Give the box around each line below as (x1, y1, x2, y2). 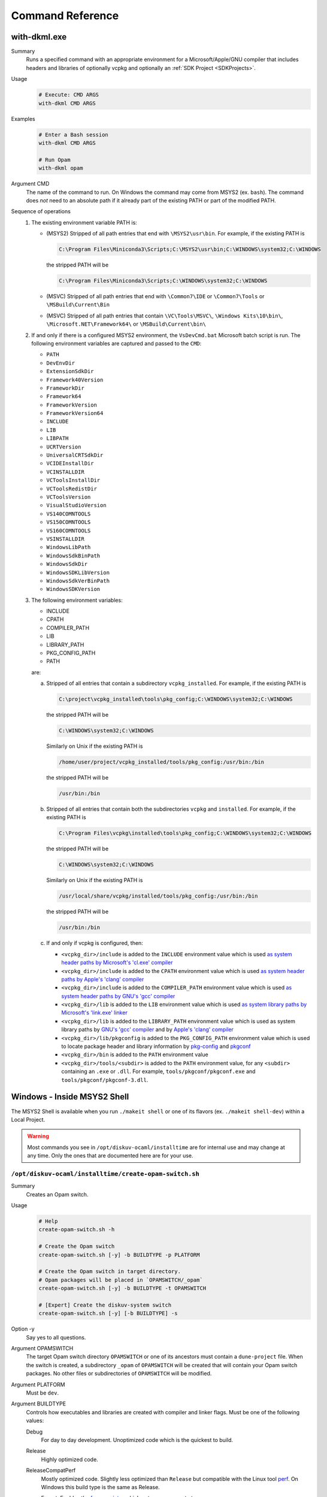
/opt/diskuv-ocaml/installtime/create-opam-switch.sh (11, 1169, 200, 1178)
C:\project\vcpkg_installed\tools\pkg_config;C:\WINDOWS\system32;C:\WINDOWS (59, 696, 293, 703)
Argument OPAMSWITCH (11, 1345, 74, 1352)
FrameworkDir (46, 384, 85, 392)
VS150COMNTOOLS (46, 519, 91, 526)
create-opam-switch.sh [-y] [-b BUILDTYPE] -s (38, 1310, 178, 1317)
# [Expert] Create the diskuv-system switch (38, 1301, 172, 1308)
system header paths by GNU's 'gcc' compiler (61, 992, 175, 999)
